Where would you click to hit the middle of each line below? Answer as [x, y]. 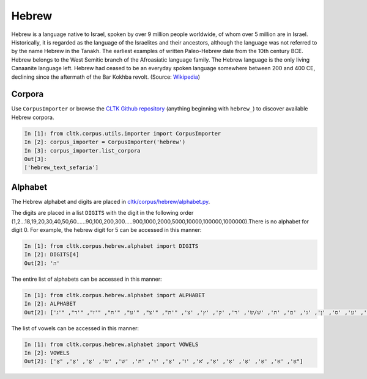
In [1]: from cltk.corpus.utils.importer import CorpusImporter [123, 133]
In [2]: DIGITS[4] [52, 254]
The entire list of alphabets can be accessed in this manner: [87, 279]
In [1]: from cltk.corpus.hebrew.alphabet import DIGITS [111, 246]
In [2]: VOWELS [47, 353]
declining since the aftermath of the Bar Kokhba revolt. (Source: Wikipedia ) [106, 77]
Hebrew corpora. [33, 117]
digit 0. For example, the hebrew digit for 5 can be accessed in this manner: [106, 230]
